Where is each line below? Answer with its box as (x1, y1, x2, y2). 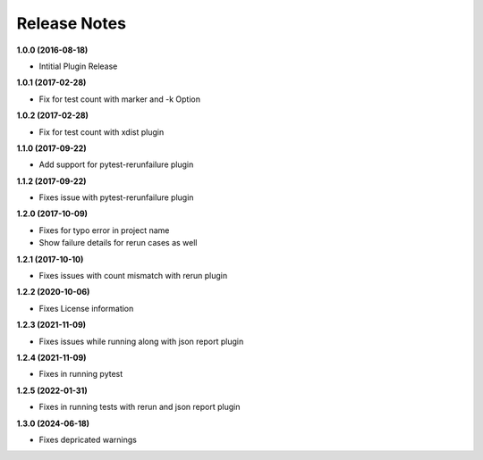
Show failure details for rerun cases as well (38, 238, 198, 248)
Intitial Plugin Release (38, 61, 118, 71)
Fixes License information (38, 303, 134, 314)
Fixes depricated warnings (38, 434, 138, 445)
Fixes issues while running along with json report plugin (38, 336, 244, 347)
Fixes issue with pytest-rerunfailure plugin (38, 192, 194, 203)
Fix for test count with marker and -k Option (38, 94, 201, 105)
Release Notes (16, 13, 127, 33)
